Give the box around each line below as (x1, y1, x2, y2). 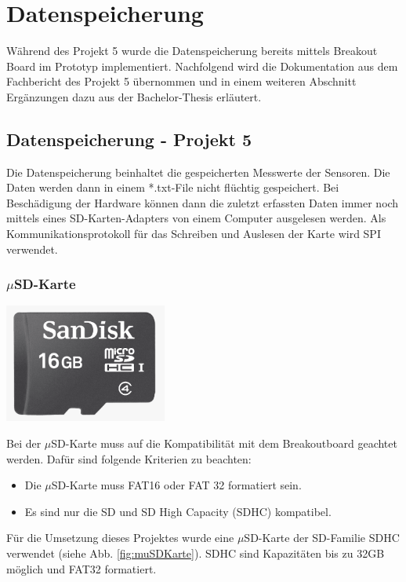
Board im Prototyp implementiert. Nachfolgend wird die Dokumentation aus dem (6, 57, 398, 74)
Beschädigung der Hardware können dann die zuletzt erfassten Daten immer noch (6, 194, 399, 210)
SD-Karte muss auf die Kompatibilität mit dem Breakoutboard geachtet (51, 435, 397, 452)
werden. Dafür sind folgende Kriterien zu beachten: (6, 450, 252, 467)
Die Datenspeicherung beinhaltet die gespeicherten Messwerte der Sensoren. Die (6, 163, 390, 180)
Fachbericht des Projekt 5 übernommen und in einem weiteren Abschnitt (6, 73, 357, 90)
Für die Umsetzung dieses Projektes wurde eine (6, 529, 234, 546)
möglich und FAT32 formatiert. (6, 560, 157, 577)
